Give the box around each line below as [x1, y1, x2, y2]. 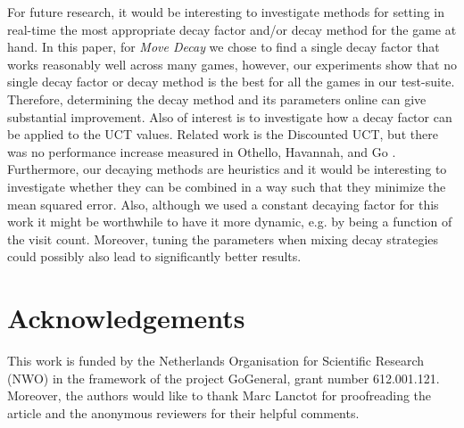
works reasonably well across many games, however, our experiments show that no [7, 54, 457, 73]
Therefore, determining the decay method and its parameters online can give [7, 89, 427, 108]
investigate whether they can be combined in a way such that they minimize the [7, 177, 446, 195]
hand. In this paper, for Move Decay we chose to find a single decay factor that [7, 37, 440, 56]
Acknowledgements [7, 300, 245, 336]
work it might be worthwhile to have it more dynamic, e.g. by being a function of [7, 212, 452, 231]
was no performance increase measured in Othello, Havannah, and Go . [7, 142, 396, 160]
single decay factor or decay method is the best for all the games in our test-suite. [7, 72, 455, 91]
